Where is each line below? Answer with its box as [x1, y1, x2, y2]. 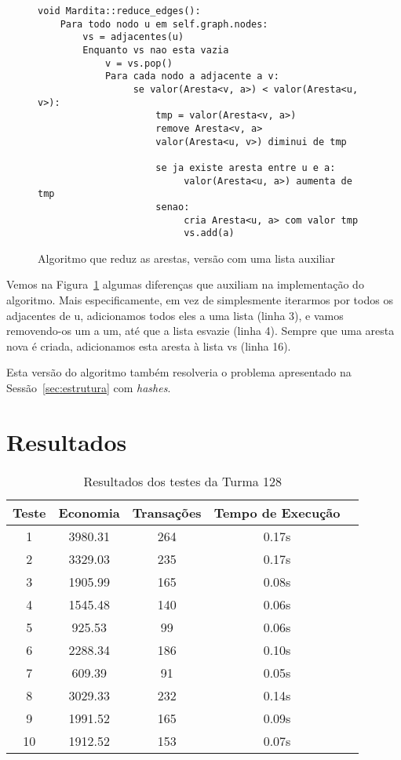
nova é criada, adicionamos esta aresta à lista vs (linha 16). [6, 337, 291, 354]
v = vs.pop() [104, 57, 173, 69]
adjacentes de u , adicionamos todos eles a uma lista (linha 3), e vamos [6, 307, 344, 323]
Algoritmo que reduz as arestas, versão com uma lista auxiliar [38, 249, 335, 266]
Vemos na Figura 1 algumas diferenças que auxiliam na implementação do [6, 276, 364, 293]
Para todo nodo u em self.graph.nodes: [60, 18, 268, 30]
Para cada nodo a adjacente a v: [104, 71, 279, 82]
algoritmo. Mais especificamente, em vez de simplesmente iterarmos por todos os [6, 292, 393, 307]
